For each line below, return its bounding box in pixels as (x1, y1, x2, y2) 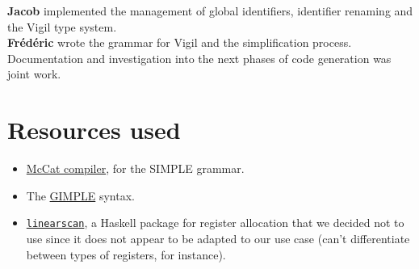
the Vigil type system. (7, 18, 117, 35)
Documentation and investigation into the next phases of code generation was (7, 49, 392, 66)
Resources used (7, 113, 181, 146)
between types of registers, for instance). (26, 246, 226, 263)
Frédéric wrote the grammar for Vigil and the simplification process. (7, 34, 352, 51)
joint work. (7, 65, 61, 82)
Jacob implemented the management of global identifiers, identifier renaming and (7, 2, 413, 19)
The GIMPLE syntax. (26, 187, 135, 204)
